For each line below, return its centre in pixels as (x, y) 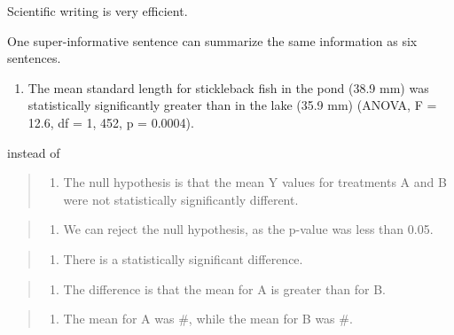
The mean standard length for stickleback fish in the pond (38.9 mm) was (228, 87)
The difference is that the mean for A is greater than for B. (224, 288)
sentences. (34, 58)
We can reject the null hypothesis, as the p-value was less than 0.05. (248, 229)
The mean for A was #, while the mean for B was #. (208, 319)
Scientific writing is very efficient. (98, 11)
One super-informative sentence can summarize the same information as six (212, 40)
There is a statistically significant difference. (183, 258)
